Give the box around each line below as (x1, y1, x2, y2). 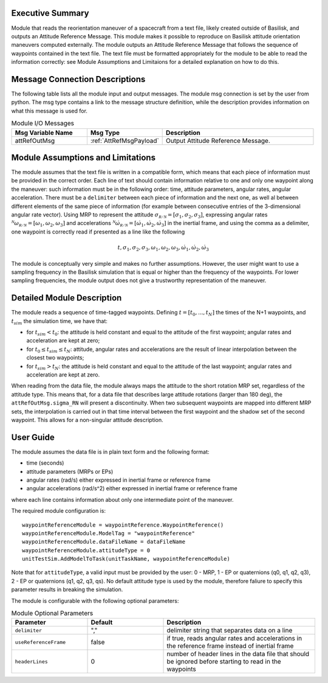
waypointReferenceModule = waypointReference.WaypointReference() (22, 521, 224, 529)
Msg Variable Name (15, 128, 73, 137)
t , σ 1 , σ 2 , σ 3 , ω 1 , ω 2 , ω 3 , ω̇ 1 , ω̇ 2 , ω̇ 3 (117, 244, 210, 252)
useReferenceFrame (15, 639, 66, 645)
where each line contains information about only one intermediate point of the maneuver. (11, 496, 234, 503)
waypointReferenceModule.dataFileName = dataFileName (22, 538, 185, 546)
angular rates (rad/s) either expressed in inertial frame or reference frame (26, 476, 211, 484)
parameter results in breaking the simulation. (11, 586, 123, 593)
